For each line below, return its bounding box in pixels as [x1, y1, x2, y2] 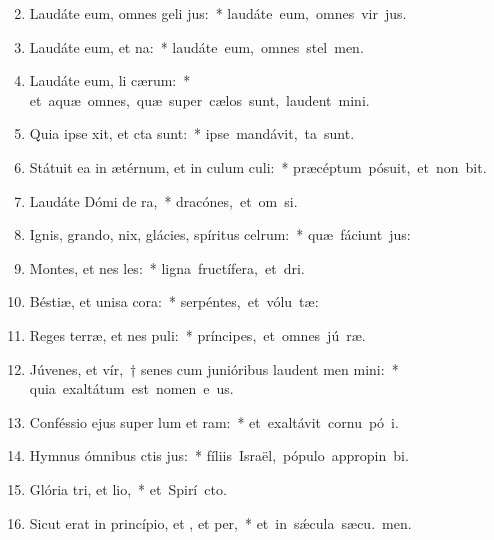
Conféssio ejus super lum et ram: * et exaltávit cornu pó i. [29, 411, 399, 432]
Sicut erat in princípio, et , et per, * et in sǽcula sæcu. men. [29, 512, 412, 533]
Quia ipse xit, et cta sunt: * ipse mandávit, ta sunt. [29, 123, 355, 144]
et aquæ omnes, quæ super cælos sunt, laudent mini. [29, 89, 370, 110]
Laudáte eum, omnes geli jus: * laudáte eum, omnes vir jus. [29, 3, 407, 23]
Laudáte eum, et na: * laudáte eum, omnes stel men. [29, 36, 364, 57]
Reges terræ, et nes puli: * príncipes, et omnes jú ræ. [29, 324, 366, 345]
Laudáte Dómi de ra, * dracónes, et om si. [29, 190, 298, 211]
